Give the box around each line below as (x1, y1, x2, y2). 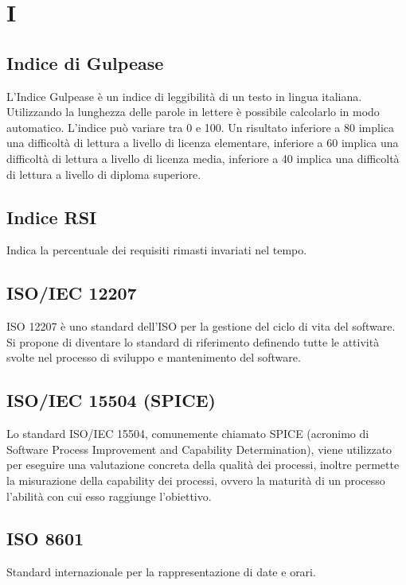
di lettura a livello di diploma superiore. (6, 165, 201, 182)
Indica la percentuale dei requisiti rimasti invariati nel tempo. (6, 242, 307, 258)
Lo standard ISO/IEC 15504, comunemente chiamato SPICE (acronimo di (6, 425, 369, 442)
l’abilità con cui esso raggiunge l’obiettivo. (6, 487, 212, 504)
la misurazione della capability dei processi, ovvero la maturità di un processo (6, 471, 385, 488)
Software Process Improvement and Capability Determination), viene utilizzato (6, 440, 392, 457)
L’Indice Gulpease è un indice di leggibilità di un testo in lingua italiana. (6, 87, 362, 104)
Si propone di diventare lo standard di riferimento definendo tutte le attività (6, 333, 380, 350)
